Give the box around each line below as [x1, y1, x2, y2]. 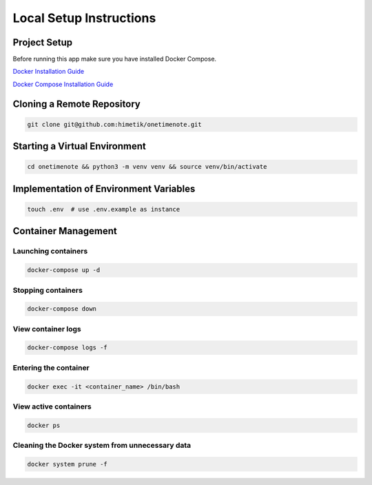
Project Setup [12, 37, 73, 48]
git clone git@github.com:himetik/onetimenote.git [27, 121, 203, 128]
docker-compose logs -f [27, 344, 108, 351]
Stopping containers [12, 285, 83, 295]
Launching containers [12, 247, 88, 256]
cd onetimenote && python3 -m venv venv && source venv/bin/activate [27, 163, 267, 171]
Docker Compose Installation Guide [12, 80, 114, 88]
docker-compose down [27, 305, 96, 313]
